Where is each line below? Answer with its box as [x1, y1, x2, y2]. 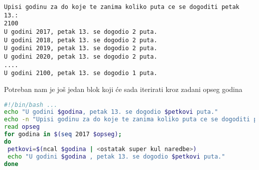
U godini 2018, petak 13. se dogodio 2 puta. [4, 36, 157, 44]
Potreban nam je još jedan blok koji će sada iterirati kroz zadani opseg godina [4, 84, 243, 94]
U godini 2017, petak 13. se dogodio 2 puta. [4, 28, 157, 35]
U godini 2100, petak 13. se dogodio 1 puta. [4, 70, 157, 77]
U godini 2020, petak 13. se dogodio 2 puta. [4, 53, 157, 60]
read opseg [4, 123, 40, 131]
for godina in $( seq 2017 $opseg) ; [4, 131, 122, 138]
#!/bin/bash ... [4, 101, 58, 108]
